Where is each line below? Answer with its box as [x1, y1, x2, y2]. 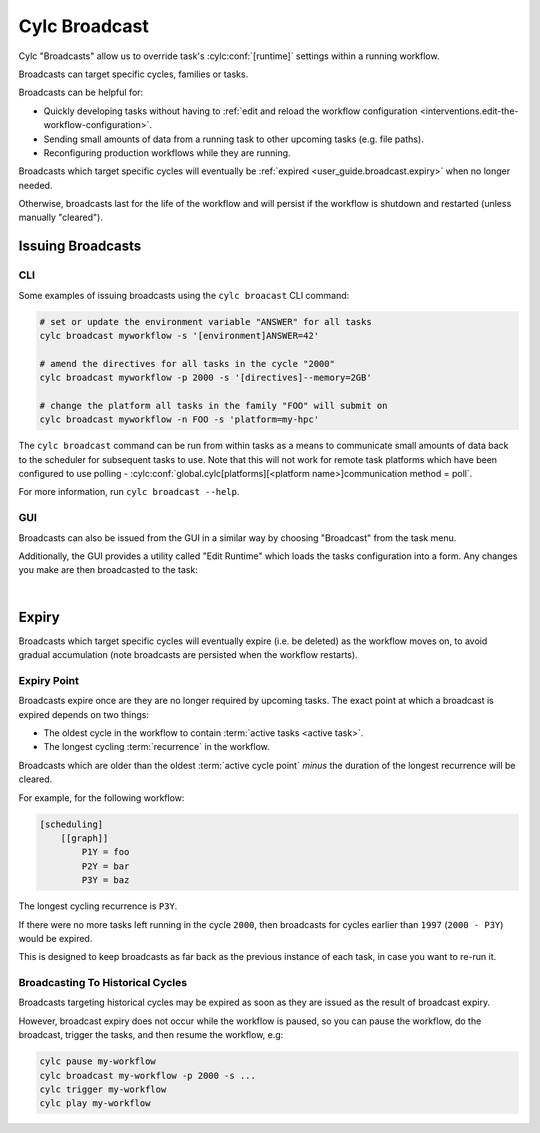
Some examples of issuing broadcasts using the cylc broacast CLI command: [18, 289, 350, 301]
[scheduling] [39, 818, 104, 830]
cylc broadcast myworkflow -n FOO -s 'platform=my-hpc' [39, 414, 320, 425]
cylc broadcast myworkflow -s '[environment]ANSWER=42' [39, 330, 320, 341]
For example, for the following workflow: [18, 791, 185, 804]
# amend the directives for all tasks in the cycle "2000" [39, 358, 335, 369]
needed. [18, 179, 53, 191]
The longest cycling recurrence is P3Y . [18, 900, 178, 912]
